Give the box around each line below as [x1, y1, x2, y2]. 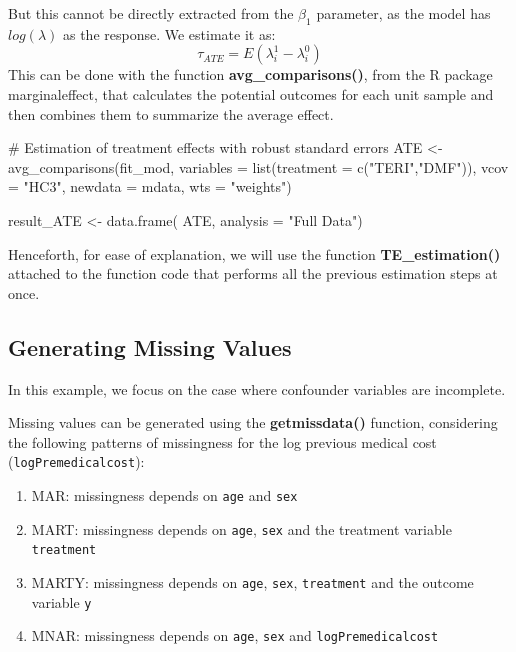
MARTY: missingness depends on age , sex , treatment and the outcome [31, 571, 474, 592]
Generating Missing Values [8, 331, 292, 362]
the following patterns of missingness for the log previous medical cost [8, 431, 437, 452]
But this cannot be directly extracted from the [8, 3, 294, 23]
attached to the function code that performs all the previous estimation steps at [8, 263, 498, 284]
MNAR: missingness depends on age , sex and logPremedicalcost [31, 625, 439, 646]
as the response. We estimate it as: [62, 23, 276, 44]
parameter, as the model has [316, 3, 491, 23]
